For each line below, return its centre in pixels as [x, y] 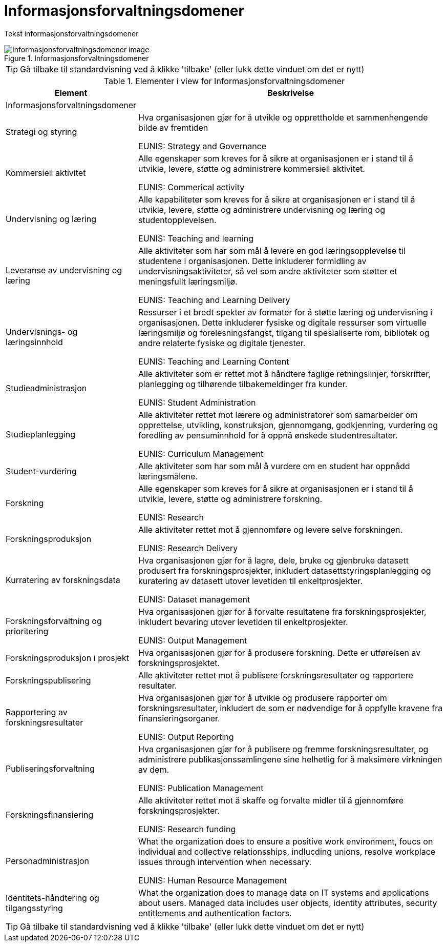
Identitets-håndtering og [52, 898]
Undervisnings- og [42, 331]
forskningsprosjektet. [179, 663]
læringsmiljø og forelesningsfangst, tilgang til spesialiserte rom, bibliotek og [284, 333]
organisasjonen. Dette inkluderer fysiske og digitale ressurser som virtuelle [283, 322]
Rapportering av [37, 712]
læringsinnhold [34, 342]
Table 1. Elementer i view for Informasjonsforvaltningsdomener [224, 81]
